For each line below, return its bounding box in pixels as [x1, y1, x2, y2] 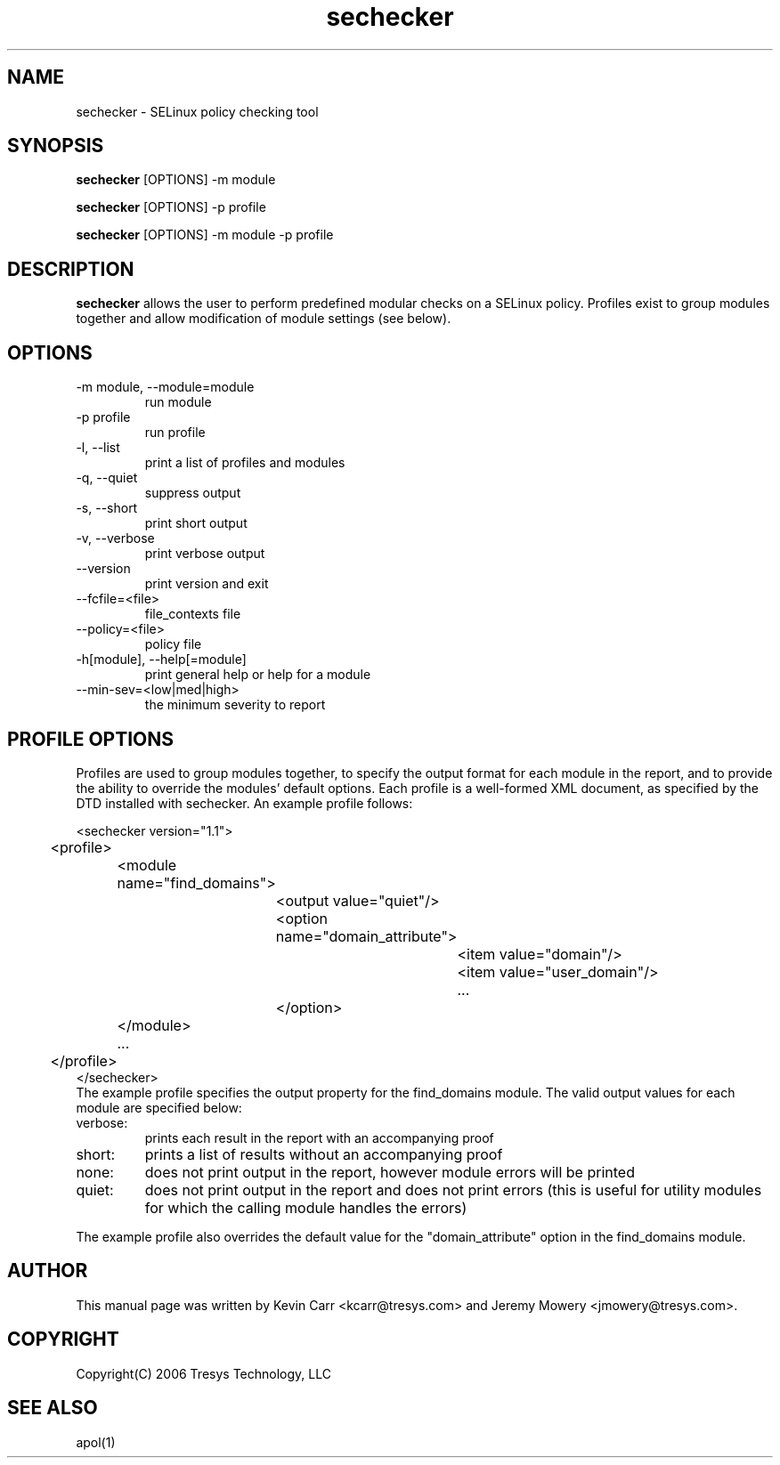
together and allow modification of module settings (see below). [76, 311, 451, 327]
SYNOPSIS [7, 134, 104, 158]
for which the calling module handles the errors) [144, 1198, 467, 1217]
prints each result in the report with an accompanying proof [144, 1129, 494, 1145]
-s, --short [76, 500, 138, 516]
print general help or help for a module [144, 667, 371, 683]
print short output [144, 515, 248, 531]
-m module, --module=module [76, 379, 255, 395]
